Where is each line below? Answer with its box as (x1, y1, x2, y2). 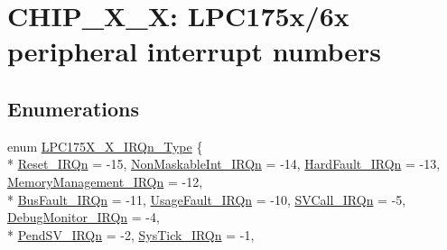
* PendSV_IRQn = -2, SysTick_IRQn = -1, (7, 225, 255, 244)
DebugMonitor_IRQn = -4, (7, 208, 160, 227)
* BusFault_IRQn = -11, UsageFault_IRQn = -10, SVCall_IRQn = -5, (7, 190, 406, 208)
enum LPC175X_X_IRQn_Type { (7, 136, 203, 155)
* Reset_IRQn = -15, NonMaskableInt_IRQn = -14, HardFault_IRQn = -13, (7, 154, 441, 173)
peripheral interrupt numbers (7, 32, 381, 69)
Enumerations (7, 94, 140, 122)
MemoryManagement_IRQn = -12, (7, 171, 203, 190)
